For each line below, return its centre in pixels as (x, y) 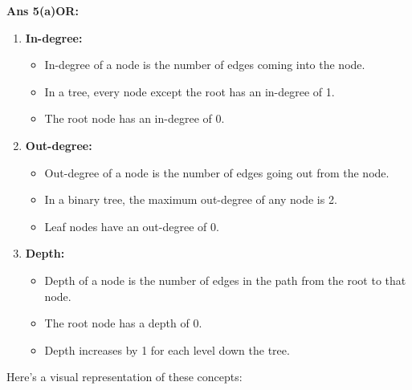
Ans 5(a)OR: (43, 10)
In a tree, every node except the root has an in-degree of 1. (190, 91)
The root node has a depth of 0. (123, 323)
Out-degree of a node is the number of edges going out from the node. (217, 172)
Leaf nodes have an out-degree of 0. (132, 226)
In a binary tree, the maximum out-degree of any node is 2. (191, 199)
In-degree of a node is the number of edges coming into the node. (205, 65)
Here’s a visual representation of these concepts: (124, 377)
